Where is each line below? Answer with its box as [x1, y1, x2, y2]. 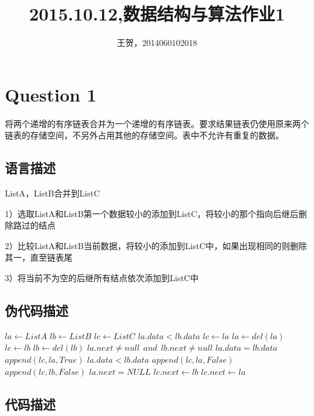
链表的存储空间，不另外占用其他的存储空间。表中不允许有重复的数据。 [5, 129, 284, 141]
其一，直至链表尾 [5, 251, 72, 264]
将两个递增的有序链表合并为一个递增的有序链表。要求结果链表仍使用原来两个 [5, 117, 309, 129]
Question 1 [5, 82, 97, 106]
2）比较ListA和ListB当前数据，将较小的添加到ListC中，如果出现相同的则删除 [5, 239, 307, 252]
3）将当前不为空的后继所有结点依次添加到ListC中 [5, 271, 199, 284]
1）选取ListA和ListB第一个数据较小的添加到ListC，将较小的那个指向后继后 [5, 207, 299, 219]
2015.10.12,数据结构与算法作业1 [29, 1, 285, 26]
